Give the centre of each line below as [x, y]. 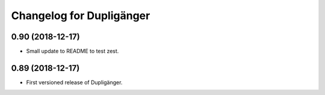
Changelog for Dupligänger [81, 16]
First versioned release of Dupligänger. [74, 82]
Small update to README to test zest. [73, 51]
